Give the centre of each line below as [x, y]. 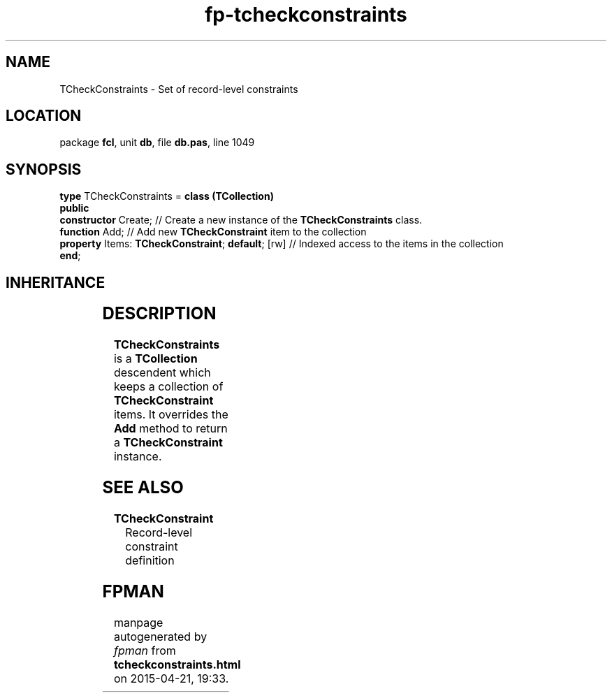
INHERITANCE [56, 282]
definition [150, 560]
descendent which [162, 373]
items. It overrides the [171, 415]
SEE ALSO [143, 487]
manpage [138, 622]
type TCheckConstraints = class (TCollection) [167, 196]
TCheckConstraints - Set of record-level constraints [179, 89]
